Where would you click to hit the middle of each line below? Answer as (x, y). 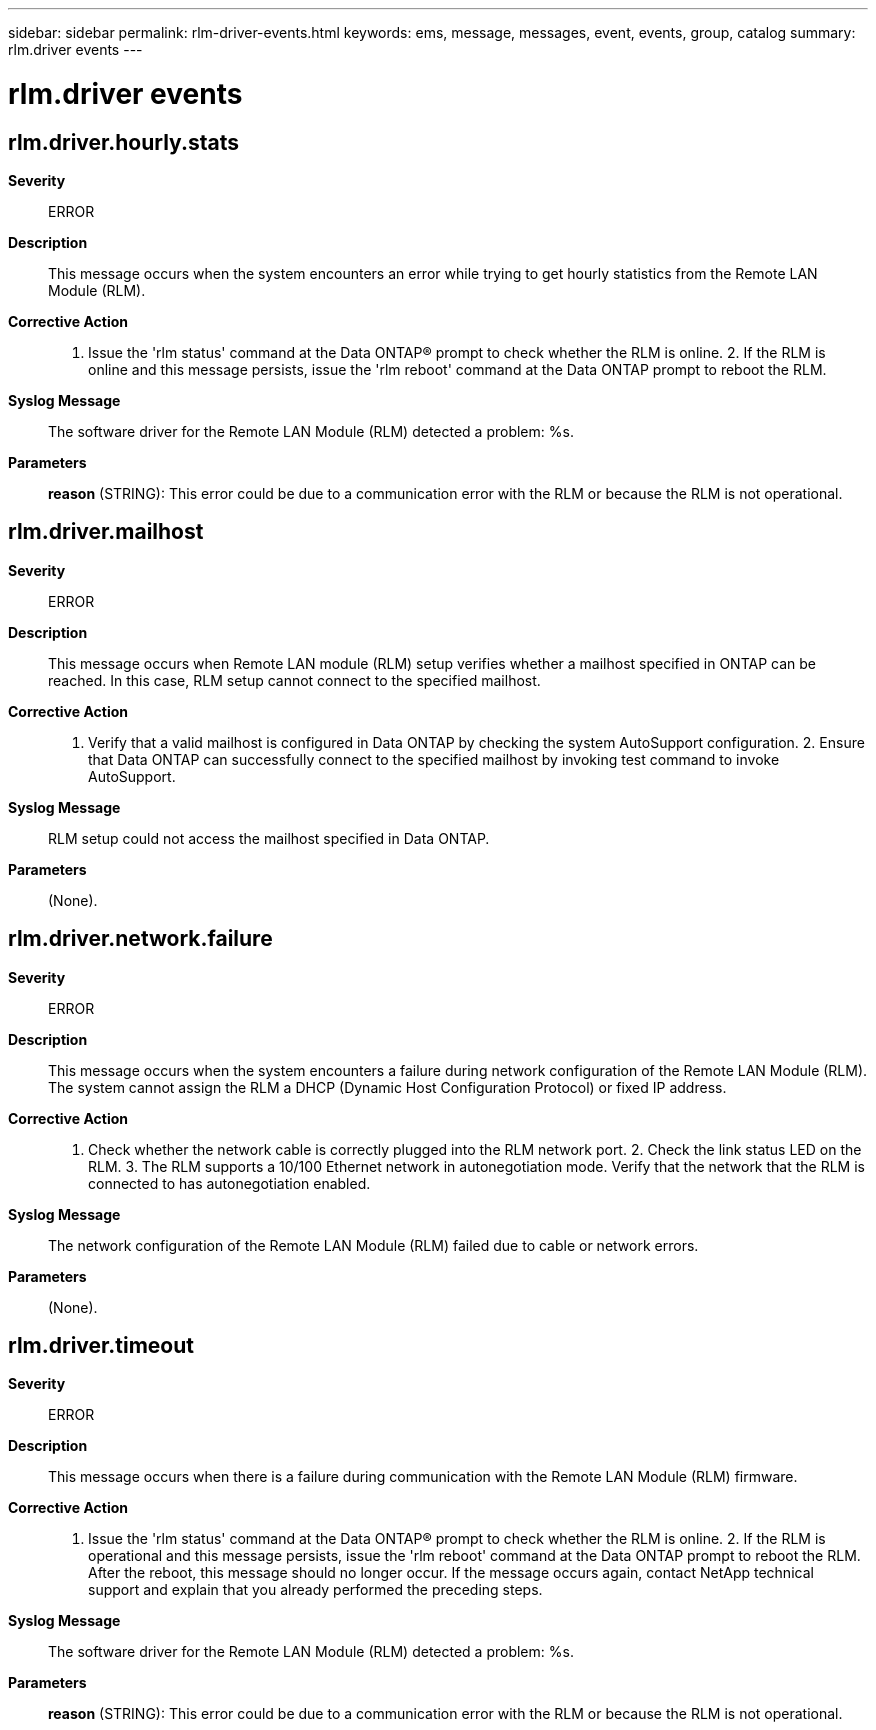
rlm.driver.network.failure (140, 939)
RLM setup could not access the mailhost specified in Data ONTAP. (269, 838)
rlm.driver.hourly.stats (123, 142)
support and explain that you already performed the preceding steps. (315, 1590)
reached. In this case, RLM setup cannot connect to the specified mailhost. (294, 680)
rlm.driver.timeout (101, 1346)
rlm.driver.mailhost (106, 532)
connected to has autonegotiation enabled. (229, 1183)
